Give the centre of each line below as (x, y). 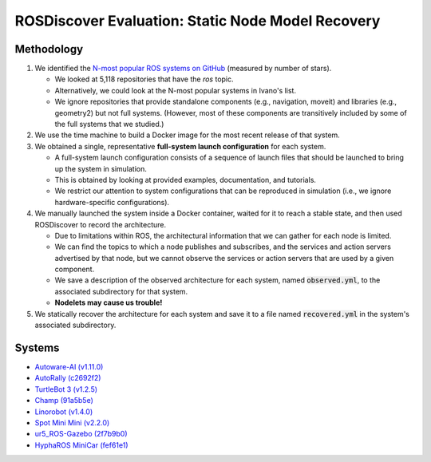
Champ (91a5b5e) (64, 401)
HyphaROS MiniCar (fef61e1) (81, 445)
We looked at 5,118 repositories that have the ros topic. (144, 79)
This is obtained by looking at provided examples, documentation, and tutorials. (186, 180)
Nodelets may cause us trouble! (109, 302)
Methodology (49, 49)
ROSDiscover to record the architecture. (101, 224)
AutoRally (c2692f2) (68, 378)
